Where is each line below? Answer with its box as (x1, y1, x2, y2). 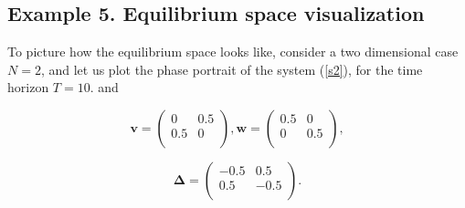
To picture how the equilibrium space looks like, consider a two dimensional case (7, 42, 459, 61)
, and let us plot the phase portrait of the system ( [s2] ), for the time (40, 59, 423, 78)
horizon (7, 78, 49, 97)
